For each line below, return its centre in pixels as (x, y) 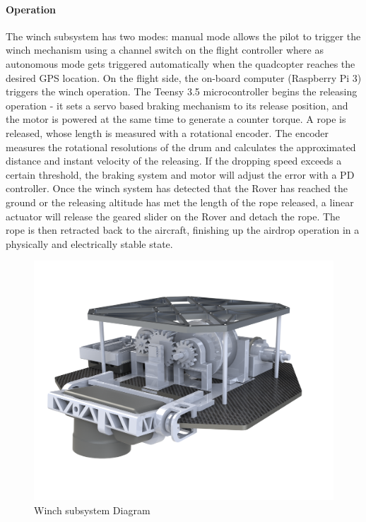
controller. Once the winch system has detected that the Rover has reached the (177, 188)
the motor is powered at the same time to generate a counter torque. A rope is (176, 119)
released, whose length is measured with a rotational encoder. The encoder (167, 132)
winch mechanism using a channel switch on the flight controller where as (165, 50)
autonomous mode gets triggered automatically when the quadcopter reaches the (181, 63)
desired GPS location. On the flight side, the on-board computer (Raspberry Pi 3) (184, 77)
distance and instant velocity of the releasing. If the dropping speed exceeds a (174, 161)
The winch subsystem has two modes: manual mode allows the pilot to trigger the (183, 36)
